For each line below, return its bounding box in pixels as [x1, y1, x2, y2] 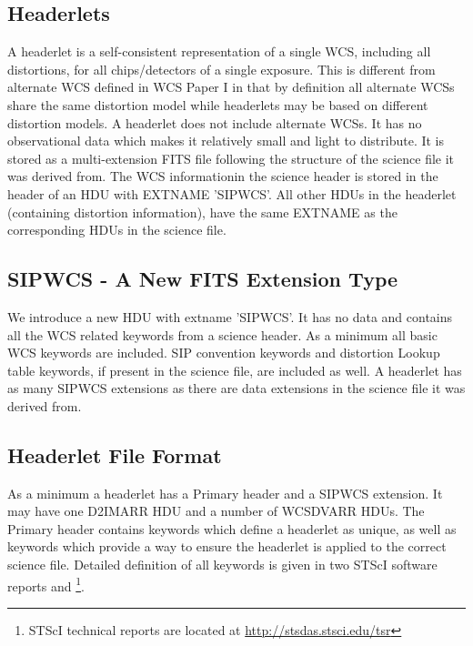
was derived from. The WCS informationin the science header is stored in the [7, 167, 438, 186]
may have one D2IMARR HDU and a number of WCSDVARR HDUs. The [7, 501, 425, 520]
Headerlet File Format [7, 440, 222, 469]
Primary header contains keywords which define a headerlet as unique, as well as [7, 519, 457, 538]
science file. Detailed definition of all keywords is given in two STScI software [7, 555, 438, 574]
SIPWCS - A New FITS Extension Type [7, 265, 398, 293]
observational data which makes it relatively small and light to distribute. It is [7, 131, 445, 150]
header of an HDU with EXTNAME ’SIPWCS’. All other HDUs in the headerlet [7, 184, 457, 203]
